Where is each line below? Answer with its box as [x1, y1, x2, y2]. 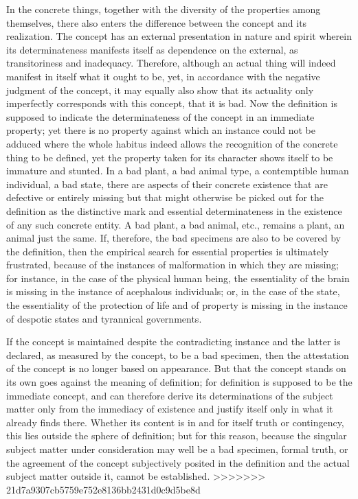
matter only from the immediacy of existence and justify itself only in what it [6, 402, 333, 416]
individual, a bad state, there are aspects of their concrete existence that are [6, 176, 328, 191]
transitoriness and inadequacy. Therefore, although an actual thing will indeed [6, 56, 336, 70]
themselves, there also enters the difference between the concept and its [6, 15, 307, 30]
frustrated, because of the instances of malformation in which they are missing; [6, 257, 339, 272]
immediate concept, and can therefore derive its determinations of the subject [6, 388, 333, 402]
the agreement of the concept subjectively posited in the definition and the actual [6, 455, 350, 469]
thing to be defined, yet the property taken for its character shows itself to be [6, 150, 333, 164]
